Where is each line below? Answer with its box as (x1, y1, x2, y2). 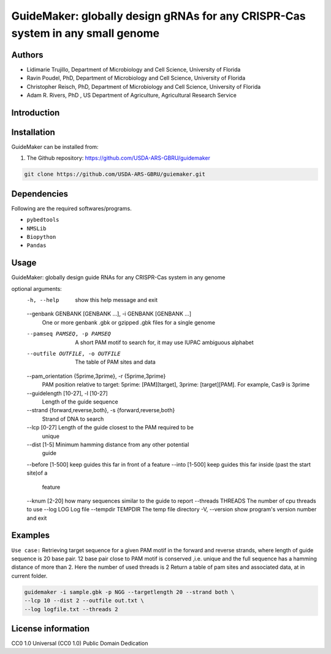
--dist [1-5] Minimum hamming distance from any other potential (26, 441, 189, 448)
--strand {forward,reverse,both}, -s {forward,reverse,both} (26, 407, 175, 414)
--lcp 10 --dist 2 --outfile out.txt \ (24, 597, 144, 604)
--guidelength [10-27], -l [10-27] (26, 389, 108, 397)
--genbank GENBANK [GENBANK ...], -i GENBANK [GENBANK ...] (26, 310, 192, 318)
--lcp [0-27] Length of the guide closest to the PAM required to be (26, 424, 194, 431)
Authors (11, 50, 44, 60)
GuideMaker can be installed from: (11, 143, 99, 150)
